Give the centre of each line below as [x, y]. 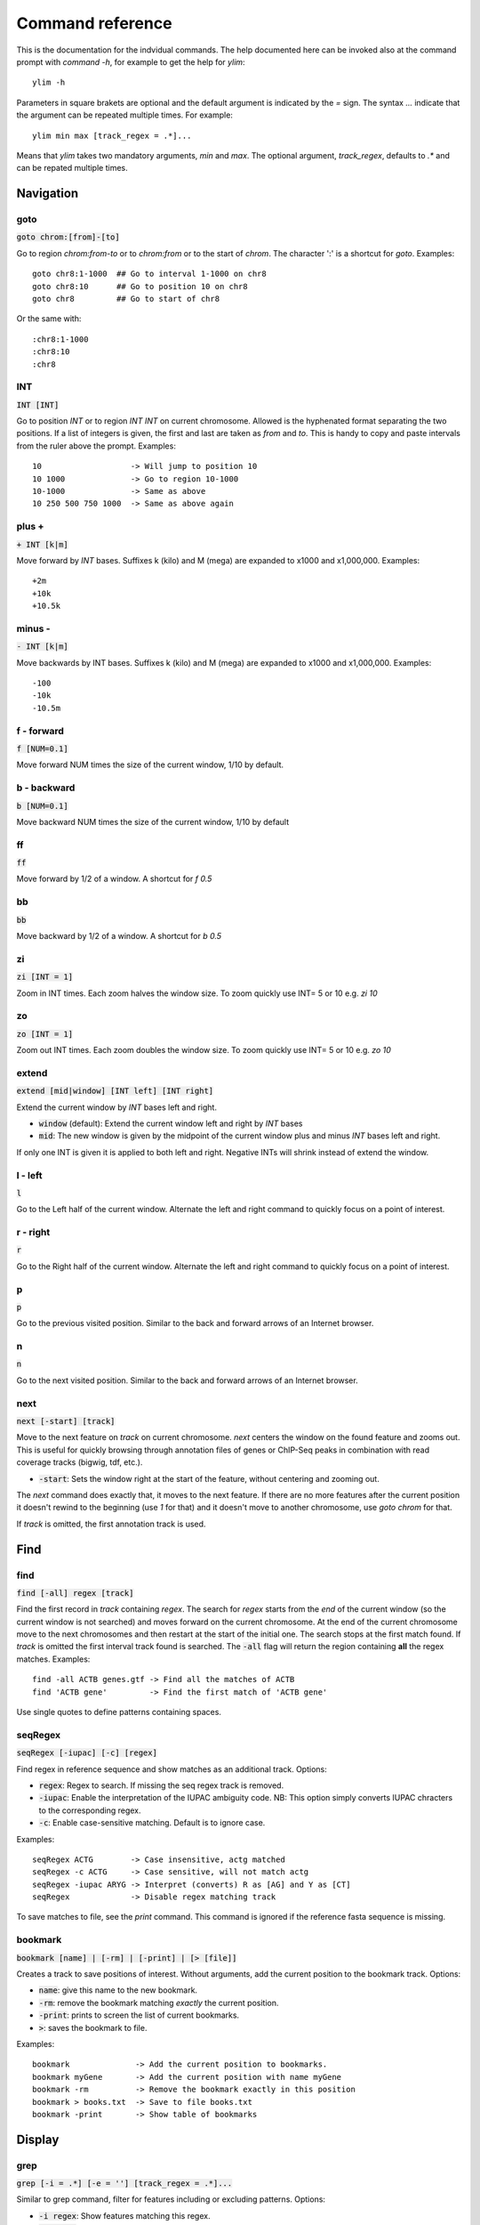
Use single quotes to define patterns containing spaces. [119, 1712]
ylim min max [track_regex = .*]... [112, 135]
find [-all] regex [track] [75, 1593]
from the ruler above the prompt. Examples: [96, 446]
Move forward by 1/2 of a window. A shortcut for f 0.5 [114, 879]
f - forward [40, 731]
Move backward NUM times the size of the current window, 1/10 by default [152, 821]
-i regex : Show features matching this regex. [124, 2215]
